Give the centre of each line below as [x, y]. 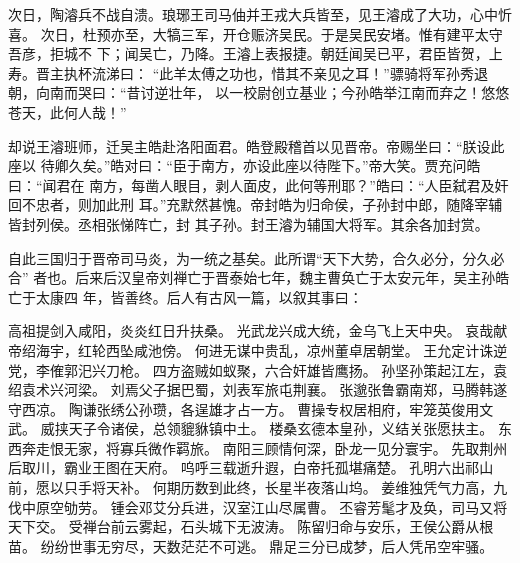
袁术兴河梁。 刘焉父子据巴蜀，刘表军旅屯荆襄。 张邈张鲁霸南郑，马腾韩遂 [264, 389]
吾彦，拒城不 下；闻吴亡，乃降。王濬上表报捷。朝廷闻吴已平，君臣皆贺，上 [255, 53]
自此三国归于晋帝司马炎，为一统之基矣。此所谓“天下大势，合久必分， [235, 257]
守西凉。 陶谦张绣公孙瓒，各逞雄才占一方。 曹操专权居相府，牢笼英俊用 [244, 408]
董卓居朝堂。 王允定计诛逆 [421, 349]
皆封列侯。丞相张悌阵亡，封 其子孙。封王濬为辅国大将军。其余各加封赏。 [248, 223]
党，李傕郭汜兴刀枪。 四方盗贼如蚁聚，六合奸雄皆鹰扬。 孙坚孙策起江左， [251, 369]
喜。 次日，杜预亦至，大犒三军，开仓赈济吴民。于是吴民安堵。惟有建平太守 [255, 33]
